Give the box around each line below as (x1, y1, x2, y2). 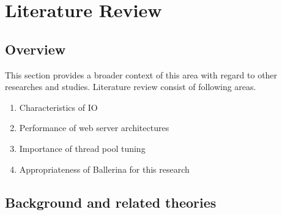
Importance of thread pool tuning (19, 141, 146, 154)
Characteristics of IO (19, 100, 98, 113)
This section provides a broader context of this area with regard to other (5, 68, 278, 81)
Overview (5, 39, 66, 58)
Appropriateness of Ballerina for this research (19, 162, 190, 175)
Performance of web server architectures (19, 121, 169, 134)
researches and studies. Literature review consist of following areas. (5, 80, 256, 93)
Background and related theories (5, 192, 217, 211)
